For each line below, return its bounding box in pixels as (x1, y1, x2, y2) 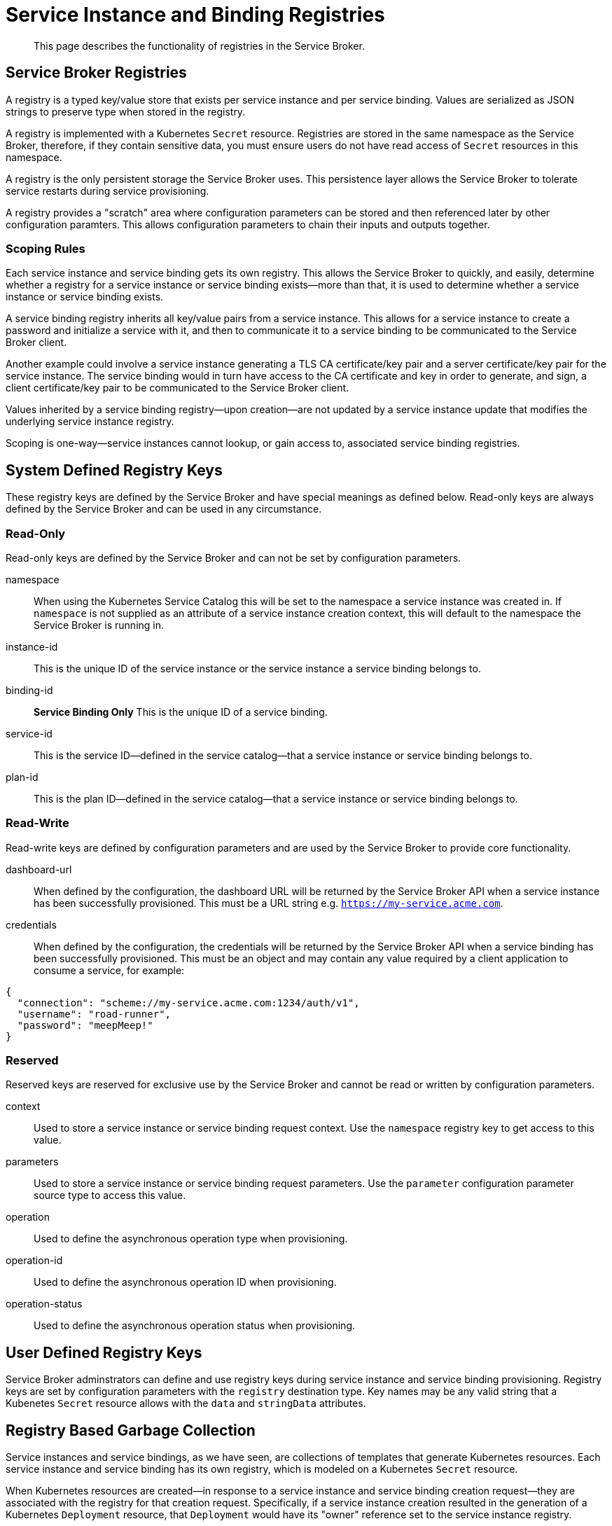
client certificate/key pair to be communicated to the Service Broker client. (6, 382, 349, 394)
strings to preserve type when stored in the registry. (6, 105, 246, 118)
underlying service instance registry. (6, 415, 174, 428)
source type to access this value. (34, 1189, 186, 1202)
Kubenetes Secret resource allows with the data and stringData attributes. (6, 1397, 366, 1410)
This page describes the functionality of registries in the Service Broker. (34, 39, 365, 52)
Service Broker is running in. (34, 618, 165, 631)
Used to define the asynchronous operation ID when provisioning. (34, 1276, 337, 1289)
